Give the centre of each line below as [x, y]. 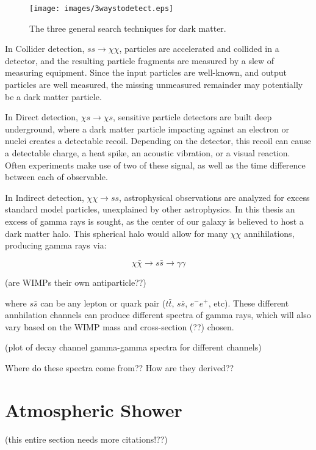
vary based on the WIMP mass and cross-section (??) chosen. [120, 326]
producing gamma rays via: [56, 245]
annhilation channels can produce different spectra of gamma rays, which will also [158, 315]
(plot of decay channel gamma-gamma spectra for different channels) [133, 347]
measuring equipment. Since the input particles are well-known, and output [146, 72]
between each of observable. [56, 177]
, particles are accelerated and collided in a [199, 49]
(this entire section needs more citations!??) [86, 439]
